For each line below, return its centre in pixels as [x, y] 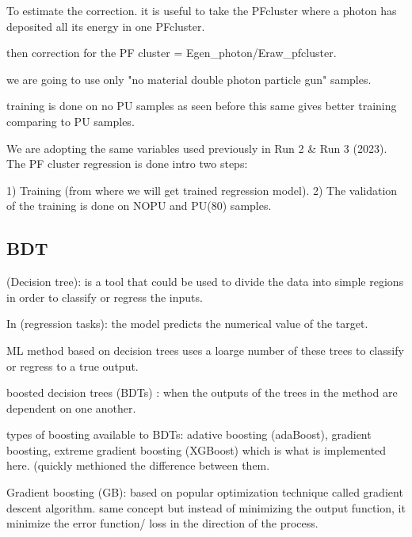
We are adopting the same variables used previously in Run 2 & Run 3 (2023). [197, 148]
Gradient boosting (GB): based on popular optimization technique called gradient [205, 492]
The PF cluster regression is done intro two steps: [127, 164]
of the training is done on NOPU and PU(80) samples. [139, 206]
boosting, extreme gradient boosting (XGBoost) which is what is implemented [196, 449]
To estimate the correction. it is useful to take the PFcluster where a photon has [202, 10]
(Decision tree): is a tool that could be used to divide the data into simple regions [205, 282]
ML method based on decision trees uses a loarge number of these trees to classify [205, 350]
